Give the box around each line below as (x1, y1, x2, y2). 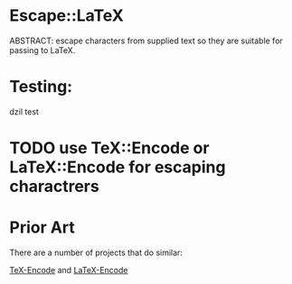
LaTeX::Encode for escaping (9, 157, 226, 178)
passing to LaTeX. (9, 44, 76, 55)
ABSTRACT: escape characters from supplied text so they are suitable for (9, 35, 283, 46)
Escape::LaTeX (9, 5, 124, 26)
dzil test (9, 105, 39, 117)
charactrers (9, 177, 99, 197)
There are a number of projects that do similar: (9, 247, 184, 258)
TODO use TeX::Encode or (9, 138, 210, 159)
